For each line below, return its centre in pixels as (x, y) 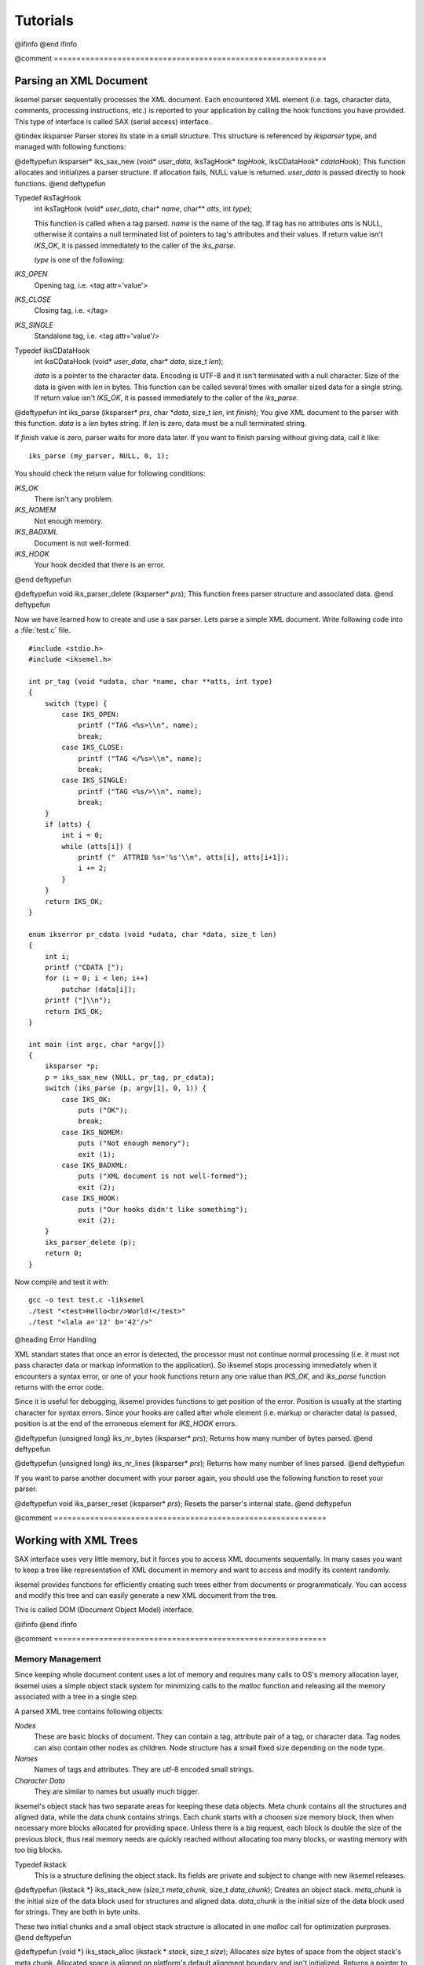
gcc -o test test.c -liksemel (87, 1300)
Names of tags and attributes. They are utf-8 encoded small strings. (144, 1769)
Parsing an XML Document (81, 81)
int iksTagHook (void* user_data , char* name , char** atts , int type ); (143, 209)
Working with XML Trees (76, 1540)
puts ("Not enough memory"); (134, 1143)
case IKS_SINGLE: (95, 780)
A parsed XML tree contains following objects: (89, 1711)
